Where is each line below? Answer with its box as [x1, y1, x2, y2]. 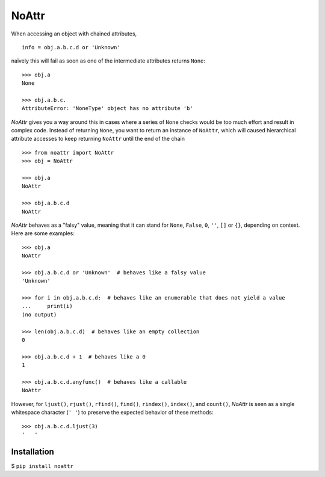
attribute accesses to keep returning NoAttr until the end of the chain [11, 135, 185, 143]
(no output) [22, 311, 57, 318]
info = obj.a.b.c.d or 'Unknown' [22, 44, 120, 51]
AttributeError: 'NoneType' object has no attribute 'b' [22, 105, 194, 112]
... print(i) [22, 303, 73, 310]
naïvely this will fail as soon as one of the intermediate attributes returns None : [11, 57, 206, 64]
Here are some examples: [11, 230, 75, 237]
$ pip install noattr [11, 462, 73, 469]
